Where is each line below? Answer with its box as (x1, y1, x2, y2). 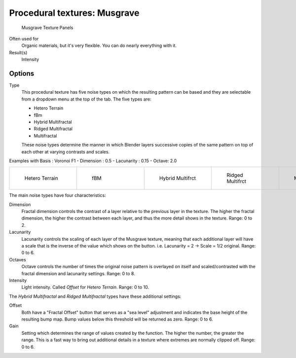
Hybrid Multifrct (159, 175, 196, 182)
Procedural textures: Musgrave (9, 7, 140, 18)
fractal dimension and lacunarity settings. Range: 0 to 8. (21, 270, 135, 276)
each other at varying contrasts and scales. (21, 148, 110, 155)
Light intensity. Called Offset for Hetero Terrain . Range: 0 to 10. (21, 284, 149, 290)
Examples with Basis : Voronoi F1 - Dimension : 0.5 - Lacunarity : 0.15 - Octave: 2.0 (9, 158, 177, 164)
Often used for (9, 36, 39, 41)
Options (9, 69, 35, 77)
